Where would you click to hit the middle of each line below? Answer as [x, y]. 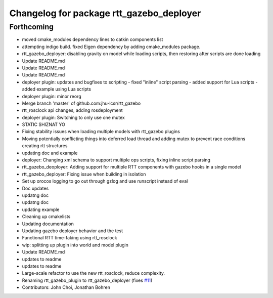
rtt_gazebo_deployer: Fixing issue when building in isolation [84, 174]
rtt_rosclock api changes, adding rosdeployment [72, 110]
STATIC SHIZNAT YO [43, 124]
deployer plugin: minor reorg [52, 96]
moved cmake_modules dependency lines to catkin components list [93, 39]
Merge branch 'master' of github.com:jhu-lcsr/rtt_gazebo [81, 103]
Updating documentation [48, 224]
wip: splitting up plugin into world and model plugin [75, 245]
